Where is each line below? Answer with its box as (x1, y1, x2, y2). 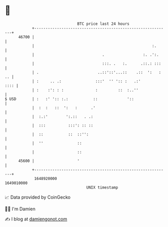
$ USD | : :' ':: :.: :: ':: (5, 96, 135, 102)
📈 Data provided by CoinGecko (5, 194, 71, 200)
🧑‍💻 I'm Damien (5, 206, 36, 212)
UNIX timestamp (86, 185, 118, 190)
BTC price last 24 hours (77, 21, 130, 26)
